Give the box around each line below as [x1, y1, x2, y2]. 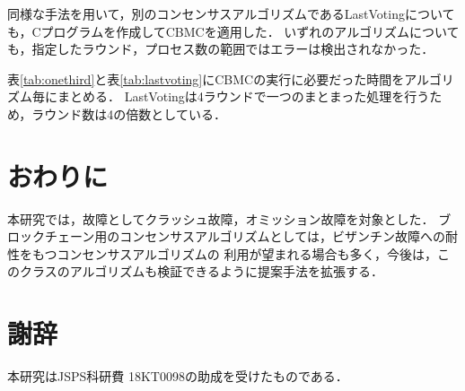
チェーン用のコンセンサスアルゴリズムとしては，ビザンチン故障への [44, 227, 445, 246]
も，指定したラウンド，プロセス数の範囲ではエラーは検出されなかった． [7, 39, 434, 58]
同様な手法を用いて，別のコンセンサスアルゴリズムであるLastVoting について [7, 4, 455, 22]
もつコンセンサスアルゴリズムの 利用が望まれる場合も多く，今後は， [31, 244, 437, 263]
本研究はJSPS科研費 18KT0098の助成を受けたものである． [7, 367, 348, 386]
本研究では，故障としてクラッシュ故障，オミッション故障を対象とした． [7, 209, 434, 228]
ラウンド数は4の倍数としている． [31, 104, 226, 123]
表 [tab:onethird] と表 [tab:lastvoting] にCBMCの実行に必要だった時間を [7, 69, 405, 88]
